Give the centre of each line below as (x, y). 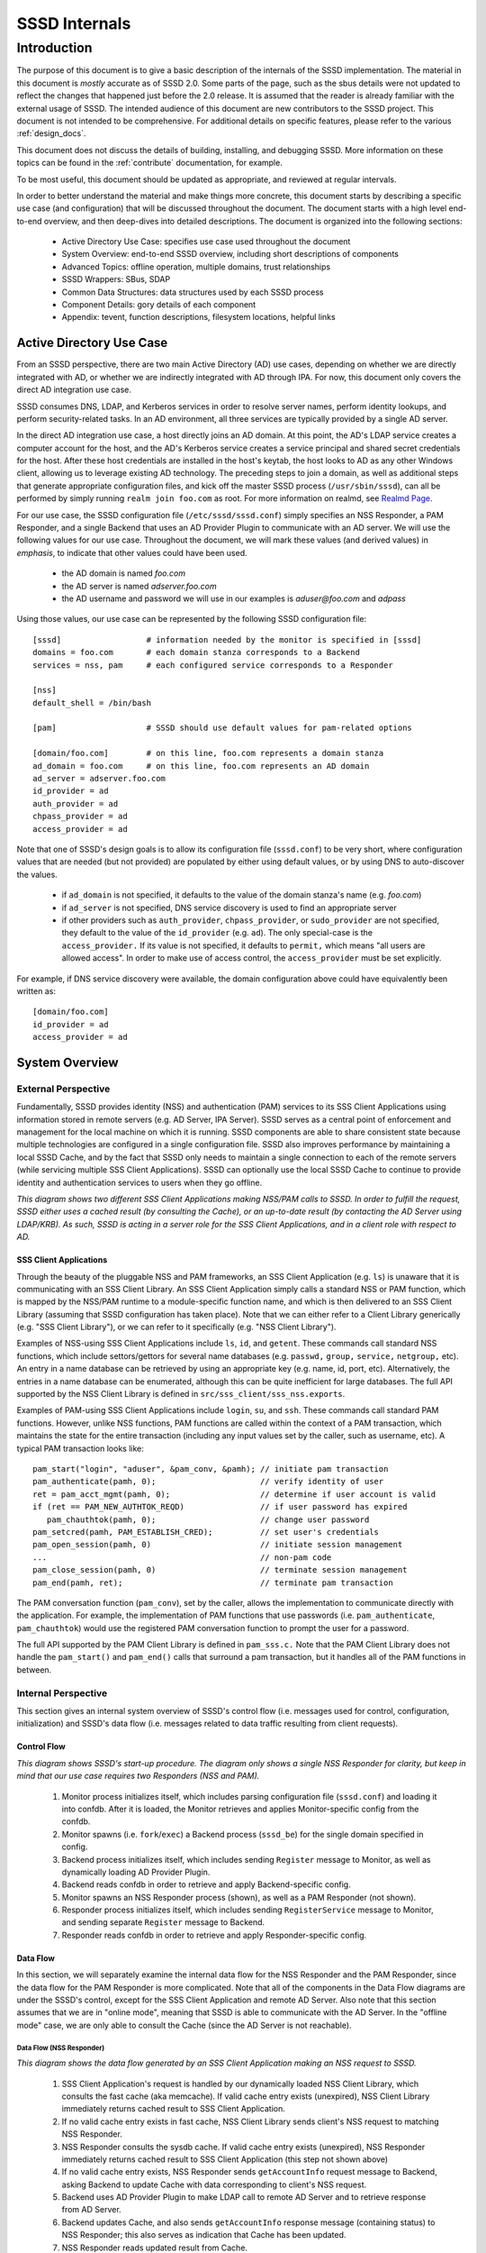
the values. (37, 874)
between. (34, 1669)
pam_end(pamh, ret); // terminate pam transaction (213, 1583)
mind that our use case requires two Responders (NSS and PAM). (138, 1776)
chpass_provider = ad (80, 816)
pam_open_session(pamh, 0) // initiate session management (218, 1545)
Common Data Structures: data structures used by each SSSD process (193, 292)
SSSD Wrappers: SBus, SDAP (116, 279)
